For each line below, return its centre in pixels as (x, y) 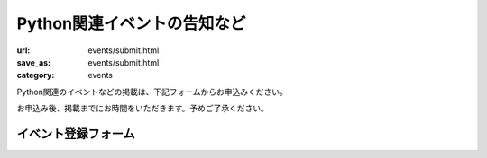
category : (36, 75)
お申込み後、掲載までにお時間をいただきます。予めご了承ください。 (143, 109)
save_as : (34, 62)
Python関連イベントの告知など (131, 23)
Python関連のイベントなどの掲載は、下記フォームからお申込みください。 (152, 92)
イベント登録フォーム (76, 133)
